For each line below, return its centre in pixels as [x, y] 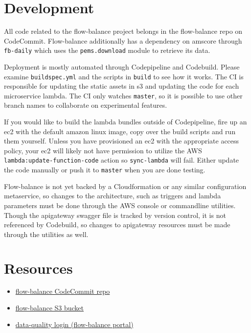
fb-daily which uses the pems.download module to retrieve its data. [107, 50]
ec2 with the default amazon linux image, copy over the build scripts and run [120, 131]
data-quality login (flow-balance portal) [74, 324]
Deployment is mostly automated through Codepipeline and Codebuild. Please [122, 66]
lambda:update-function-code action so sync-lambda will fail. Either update [122, 160]
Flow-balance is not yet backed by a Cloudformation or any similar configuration [125, 186]
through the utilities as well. [46, 234]
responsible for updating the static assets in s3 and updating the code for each [122, 86]
